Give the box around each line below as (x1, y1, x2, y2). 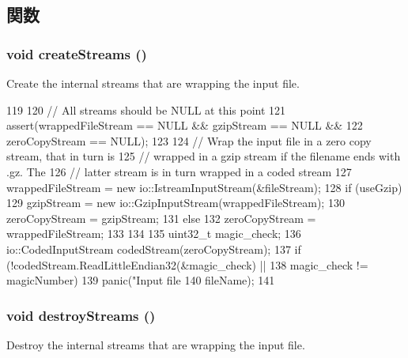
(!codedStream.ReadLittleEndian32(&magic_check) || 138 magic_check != (6, 256, 368, 273)
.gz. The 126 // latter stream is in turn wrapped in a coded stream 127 (6, 163, 352, 179)
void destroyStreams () (6, 305, 156, 325)
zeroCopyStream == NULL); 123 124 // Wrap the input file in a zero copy (6, 132, 372, 149)
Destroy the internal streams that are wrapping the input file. (6, 336, 305, 352)
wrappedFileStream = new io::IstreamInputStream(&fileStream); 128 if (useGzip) (6, 179, 402, 195)
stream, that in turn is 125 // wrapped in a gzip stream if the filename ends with (6, 148, 401, 164)
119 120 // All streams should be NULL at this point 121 (6, 101, 286, 118)
